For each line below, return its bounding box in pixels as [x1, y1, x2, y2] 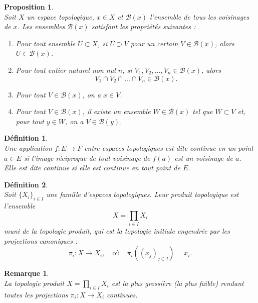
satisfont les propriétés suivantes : [91, 21, 196, 32]
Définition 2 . [4, 179, 48, 189]
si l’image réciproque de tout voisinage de [24, 152, 150, 163]
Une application [4, 142, 52, 153]
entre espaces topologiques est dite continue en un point [84, 142, 253, 153]
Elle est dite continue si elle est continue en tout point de [4, 162, 180, 173]
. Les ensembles [17, 21, 65, 32]
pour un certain [130, 38, 178, 48]
